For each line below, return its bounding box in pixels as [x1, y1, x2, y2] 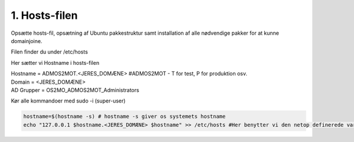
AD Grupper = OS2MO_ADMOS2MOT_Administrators [11, 86, 140, 94]
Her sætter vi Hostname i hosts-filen [11, 59, 100, 66]
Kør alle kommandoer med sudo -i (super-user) [11, 97, 126, 104]
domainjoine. [11, 37, 42, 44]
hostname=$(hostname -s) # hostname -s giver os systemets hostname [23, 113, 226, 120]
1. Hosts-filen [11, 9, 78, 22]
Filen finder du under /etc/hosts [11, 48, 88, 55]
